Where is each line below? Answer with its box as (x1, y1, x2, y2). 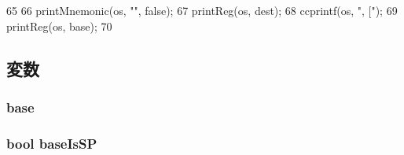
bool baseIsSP (6, 133, 97, 153)
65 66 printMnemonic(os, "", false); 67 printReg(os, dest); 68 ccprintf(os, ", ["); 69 (6, 2, 398, 18)
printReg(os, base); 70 (6, 17, 112, 34)
